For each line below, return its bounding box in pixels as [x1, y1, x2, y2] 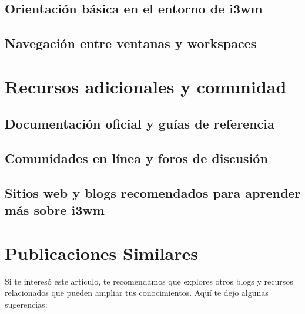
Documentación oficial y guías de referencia [5, 114, 274, 133]
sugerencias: [5, 298, 48, 310]
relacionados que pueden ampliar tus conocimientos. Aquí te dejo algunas [5, 286, 269, 299]
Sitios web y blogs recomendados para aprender [5, 183, 301, 201]
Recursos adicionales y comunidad [5, 74, 287, 98]
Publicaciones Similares [5, 241, 198, 265]
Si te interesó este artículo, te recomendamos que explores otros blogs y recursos [5, 275, 293, 287]
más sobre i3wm [5, 201, 105, 219]
